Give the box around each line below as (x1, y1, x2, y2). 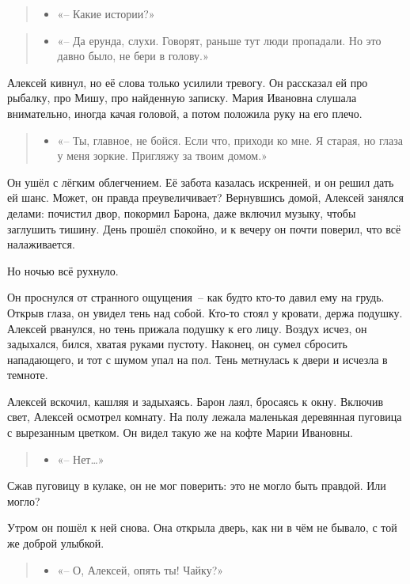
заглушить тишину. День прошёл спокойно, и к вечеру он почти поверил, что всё (7, 220, 401, 237)
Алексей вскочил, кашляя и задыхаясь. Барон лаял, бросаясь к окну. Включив (7, 392, 384, 409)
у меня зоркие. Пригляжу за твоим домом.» (57, 147, 268, 164)
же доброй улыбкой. (7, 535, 104, 552)
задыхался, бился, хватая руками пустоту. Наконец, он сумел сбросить (7, 336, 347, 352)
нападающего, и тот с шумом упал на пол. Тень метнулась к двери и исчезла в (7, 351, 388, 367)
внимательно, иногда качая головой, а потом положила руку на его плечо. (7, 104, 363, 121)
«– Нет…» (57, 450, 104, 467)
